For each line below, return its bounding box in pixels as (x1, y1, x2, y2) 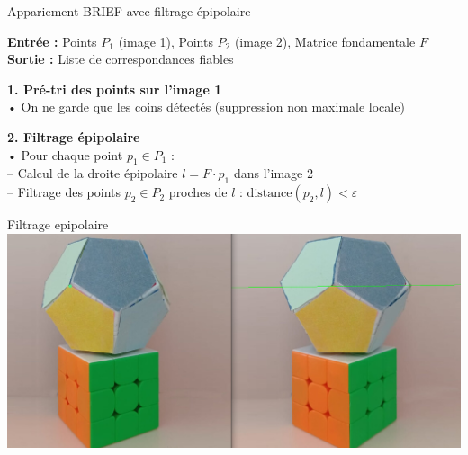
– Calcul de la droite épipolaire (7, 164, 178, 183)
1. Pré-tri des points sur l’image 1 (7, 79, 222, 98)
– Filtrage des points (7, 183, 121, 201)
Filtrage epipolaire (7, 215, 109, 234)
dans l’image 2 (233, 164, 313, 183)
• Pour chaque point (7, 145, 123, 164)
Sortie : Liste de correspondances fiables (7, 49, 234, 68)
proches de (168, 183, 228, 201)
